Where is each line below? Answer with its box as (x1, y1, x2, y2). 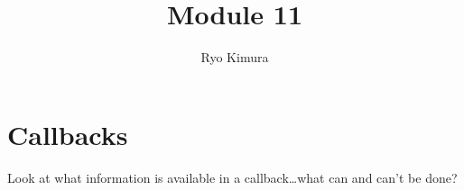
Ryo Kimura (200, 48, 269, 67)
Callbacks (7, 115, 128, 152)
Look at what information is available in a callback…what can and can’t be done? (7, 167, 458, 186)
